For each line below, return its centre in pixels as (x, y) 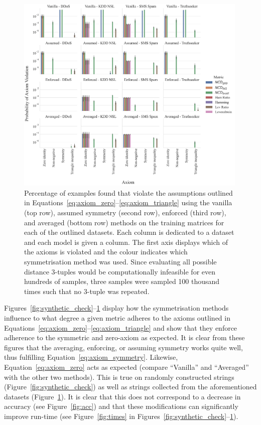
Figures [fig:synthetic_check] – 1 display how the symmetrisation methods (116, 308)
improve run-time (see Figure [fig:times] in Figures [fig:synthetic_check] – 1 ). (121, 416)
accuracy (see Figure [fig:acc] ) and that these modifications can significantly (121, 406)
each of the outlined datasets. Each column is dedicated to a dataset (129, 232)
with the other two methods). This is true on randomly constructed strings (119, 377)
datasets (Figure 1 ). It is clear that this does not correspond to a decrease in (122, 396)
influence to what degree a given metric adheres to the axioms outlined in (117, 318)
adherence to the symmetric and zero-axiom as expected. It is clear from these (124, 337)
